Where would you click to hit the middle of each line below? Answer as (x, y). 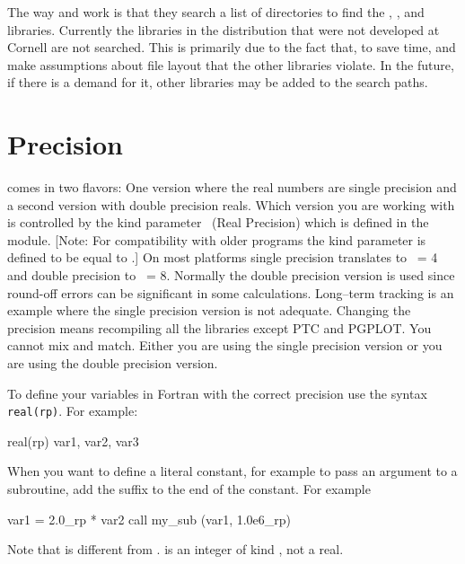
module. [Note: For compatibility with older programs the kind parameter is (217, 239)
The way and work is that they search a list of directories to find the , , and (216, 12)
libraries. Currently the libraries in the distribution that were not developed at (224, 29)
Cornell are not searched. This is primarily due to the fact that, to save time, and (232, 47)
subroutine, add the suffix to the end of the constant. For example (189, 489)
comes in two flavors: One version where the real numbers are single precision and (232, 187)
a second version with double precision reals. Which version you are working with (231, 204)
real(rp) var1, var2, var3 (73, 441)
